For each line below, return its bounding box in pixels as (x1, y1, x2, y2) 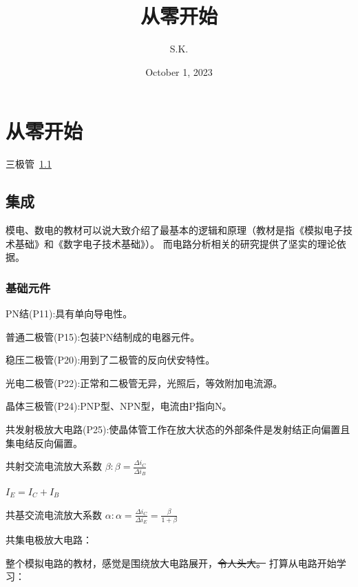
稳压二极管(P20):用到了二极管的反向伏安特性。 (6, 352, 215, 367)
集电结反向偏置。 (6, 435, 83, 450)
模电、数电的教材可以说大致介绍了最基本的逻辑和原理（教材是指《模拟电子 (6, 223, 343, 237)
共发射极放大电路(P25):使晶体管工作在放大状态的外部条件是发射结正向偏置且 (6, 422, 350, 437)
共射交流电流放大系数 (6, 459, 102, 473)
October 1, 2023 (145, 64, 213, 79)
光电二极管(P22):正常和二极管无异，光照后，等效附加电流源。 (6, 375, 283, 390)
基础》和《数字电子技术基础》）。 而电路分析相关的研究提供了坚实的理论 (14, 236, 337, 250)
